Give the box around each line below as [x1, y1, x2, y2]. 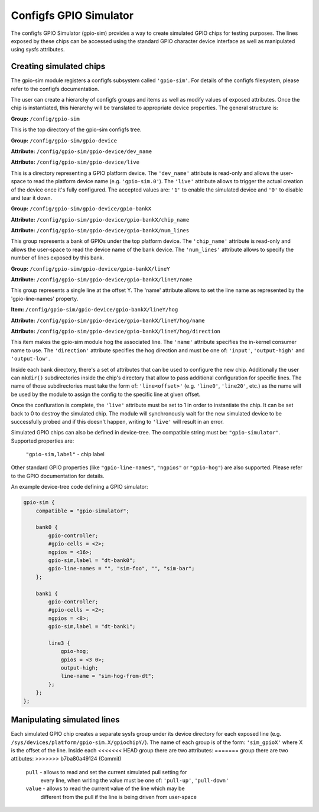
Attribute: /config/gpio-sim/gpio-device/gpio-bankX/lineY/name [11, 276, 193, 283]
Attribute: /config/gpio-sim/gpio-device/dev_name [11, 148, 152, 155]
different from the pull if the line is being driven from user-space [40, 793, 197, 800]
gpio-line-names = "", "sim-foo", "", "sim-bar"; [48, 565, 195, 572]
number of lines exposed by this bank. [11, 254, 105, 261]
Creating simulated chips [11, 61, 106, 72]
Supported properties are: [11, 437, 74, 444]
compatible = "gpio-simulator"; [35, 507, 130, 514]
